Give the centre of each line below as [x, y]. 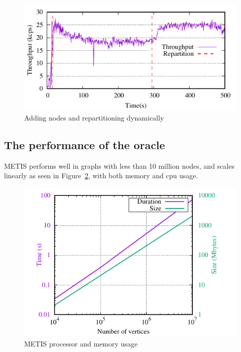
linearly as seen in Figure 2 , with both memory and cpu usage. [101, 175]
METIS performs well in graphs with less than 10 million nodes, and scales [119, 165]
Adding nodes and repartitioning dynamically [94, 117]
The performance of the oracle [85, 144]
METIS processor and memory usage [81, 343]
